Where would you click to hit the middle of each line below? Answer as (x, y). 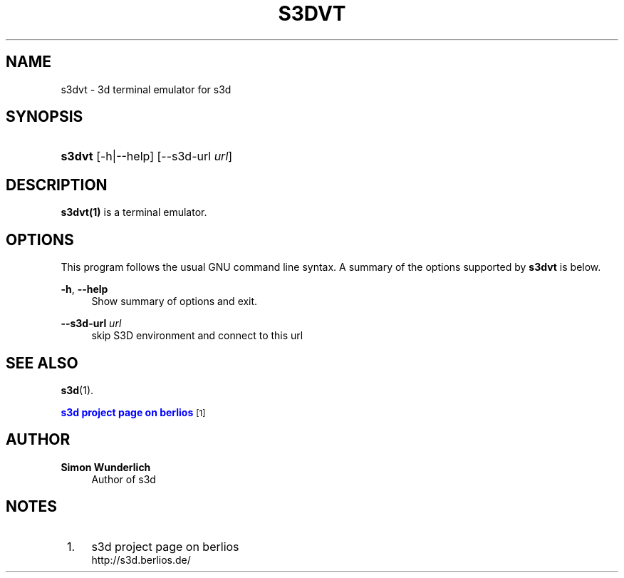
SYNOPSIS (45, 117)
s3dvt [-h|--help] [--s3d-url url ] (147, 156)
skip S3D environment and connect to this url (197, 336)
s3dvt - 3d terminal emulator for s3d (146, 89)
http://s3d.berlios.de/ (141, 559)
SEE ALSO (42, 363)
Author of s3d (124, 479)
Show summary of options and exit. (175, 301)
